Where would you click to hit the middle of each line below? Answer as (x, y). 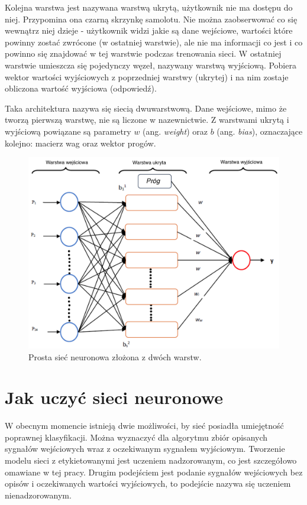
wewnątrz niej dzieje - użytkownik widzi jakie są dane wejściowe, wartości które (149, 30)
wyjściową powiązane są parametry (68, 131)
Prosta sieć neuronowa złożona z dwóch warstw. (115, 356)
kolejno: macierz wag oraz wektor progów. (80, 143)
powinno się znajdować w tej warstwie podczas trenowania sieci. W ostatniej (143, 53)
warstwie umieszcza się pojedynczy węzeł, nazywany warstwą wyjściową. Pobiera (151, 65)
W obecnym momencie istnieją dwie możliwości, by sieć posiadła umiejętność (144, 426)
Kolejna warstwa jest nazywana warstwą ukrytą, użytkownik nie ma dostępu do (149, 7)
